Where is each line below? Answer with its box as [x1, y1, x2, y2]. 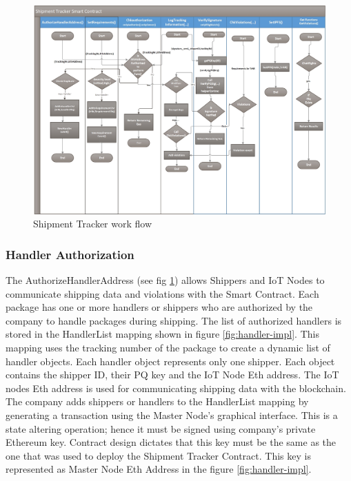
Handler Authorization [6, 245, 134, 263]
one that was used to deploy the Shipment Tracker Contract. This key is [6, 448, 311, 462]
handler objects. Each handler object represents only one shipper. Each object [6, 354, 335, 368]
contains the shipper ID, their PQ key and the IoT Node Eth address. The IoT [6, 367, 339, 382]
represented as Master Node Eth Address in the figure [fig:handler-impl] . [6, 462, 312, 476]
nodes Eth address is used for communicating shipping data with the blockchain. [6, 380, 346, 395]
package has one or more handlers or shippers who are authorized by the [6, 300, 313, 314]
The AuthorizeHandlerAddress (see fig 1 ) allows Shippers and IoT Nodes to [6, 273, 325, 287]
